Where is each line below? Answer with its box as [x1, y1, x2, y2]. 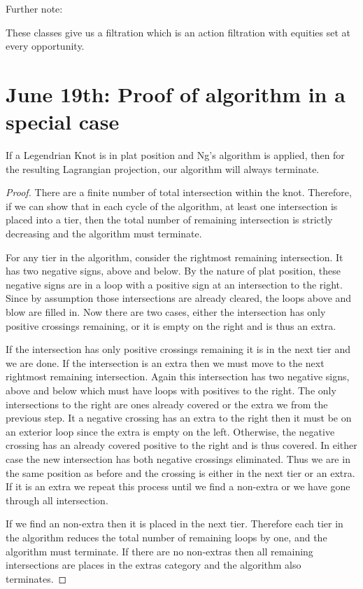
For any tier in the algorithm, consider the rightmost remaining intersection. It [6, 249, 343, 264]
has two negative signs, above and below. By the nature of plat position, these [6, 263, 341, 278]
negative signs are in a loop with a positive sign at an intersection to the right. [6, 277, 343, 291]
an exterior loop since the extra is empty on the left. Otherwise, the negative [6, 424, 335, 438]
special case [6, 107, 120, 136]
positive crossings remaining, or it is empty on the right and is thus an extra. [6, 318, 336, 333]
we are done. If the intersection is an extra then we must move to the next [6, 355, 325, 370]
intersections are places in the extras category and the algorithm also [6, 557, 301, 572]
